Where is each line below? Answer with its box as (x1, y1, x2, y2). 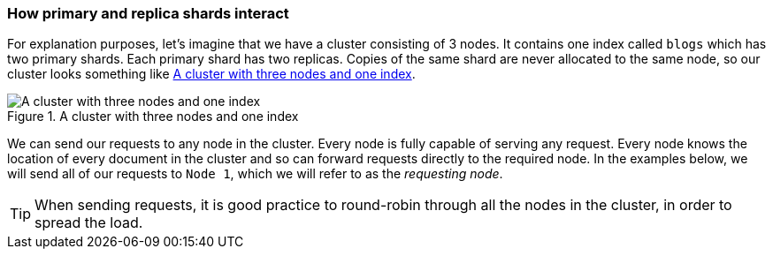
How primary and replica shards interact (7, 4, 289, 22)
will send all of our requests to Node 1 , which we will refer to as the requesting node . (7, 166, 503, 182)
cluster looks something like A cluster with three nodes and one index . (7, 66, 416, 82)
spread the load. (34, 214, 143, 232)
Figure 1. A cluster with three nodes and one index (7, 109, 299, 124)
